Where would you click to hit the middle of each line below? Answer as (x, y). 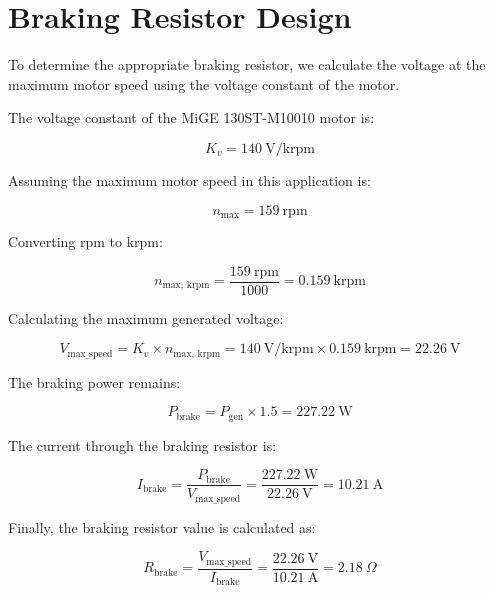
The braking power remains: (94, 381)
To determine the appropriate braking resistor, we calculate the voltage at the (247, 64)
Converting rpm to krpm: (85, 240)
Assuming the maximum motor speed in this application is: (189, 179)
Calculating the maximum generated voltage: (146, 317)
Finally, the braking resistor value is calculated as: (162, 526)
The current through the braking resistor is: (142, 444)
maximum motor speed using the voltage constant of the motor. (204, 83)
